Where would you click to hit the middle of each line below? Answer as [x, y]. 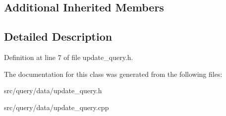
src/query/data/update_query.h [53, 90]
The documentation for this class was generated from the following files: [113, 74]
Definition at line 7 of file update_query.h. [69, 57]
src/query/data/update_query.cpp [56, 107]
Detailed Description [58, 36]
